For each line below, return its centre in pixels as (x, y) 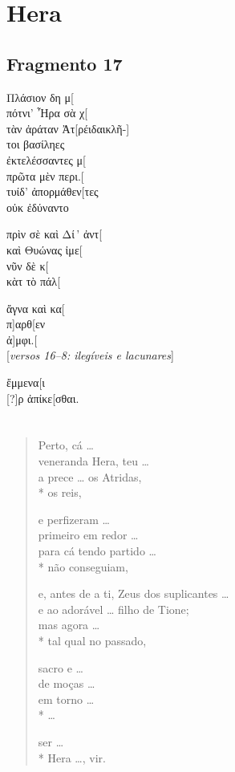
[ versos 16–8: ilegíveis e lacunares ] (90, 355)
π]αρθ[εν (26, 324)
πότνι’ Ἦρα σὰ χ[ (47, 113)
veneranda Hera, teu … (93, 461)
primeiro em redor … (88, 535)
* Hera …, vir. (72, 757)
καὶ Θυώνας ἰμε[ (45, 249)
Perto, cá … (66, 445)
